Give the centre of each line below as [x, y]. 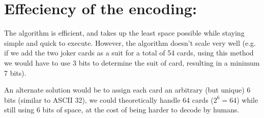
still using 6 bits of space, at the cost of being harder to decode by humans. [122, 110]
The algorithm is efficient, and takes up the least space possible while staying [124, 33]
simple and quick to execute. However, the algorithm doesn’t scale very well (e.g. [130, 42]
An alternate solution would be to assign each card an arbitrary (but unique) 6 [127, 90]
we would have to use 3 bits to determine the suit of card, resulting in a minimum [132, 62]
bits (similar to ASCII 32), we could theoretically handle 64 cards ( [109, 99]
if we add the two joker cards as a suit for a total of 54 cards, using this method [129, 53]
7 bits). [15, 72]
